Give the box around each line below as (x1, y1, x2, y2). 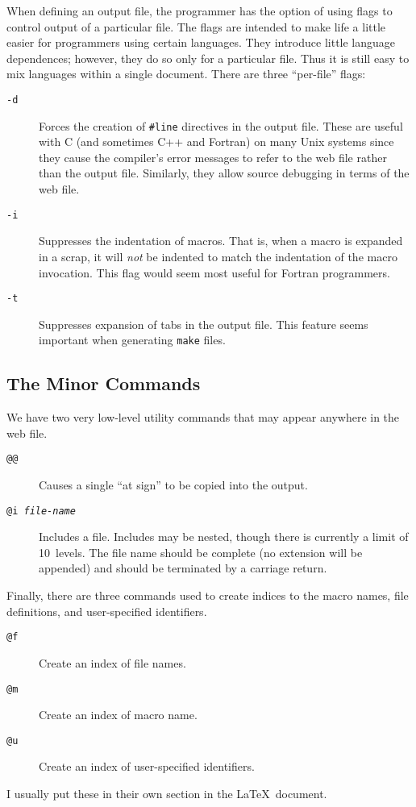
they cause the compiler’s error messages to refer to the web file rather (39, 148, 387, 165)
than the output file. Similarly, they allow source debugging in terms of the (39, 164, 410, 181)
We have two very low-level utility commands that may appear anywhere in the (6, 409, 400, 426)
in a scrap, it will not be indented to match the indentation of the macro (39, 248, 397, 264)
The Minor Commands (6, 371, 201, 396)
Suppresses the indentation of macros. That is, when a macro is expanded (39, 232, 403, 249)
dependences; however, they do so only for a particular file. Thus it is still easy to (6, 49, 410, 66)
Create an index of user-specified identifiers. (39, 758, 255, 775)
